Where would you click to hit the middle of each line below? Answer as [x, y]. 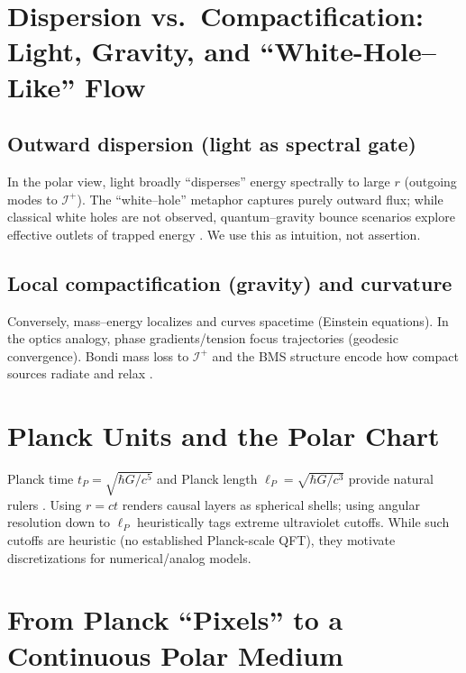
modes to [32, 199]
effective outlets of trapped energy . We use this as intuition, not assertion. [214, 234]
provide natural [391, 479]
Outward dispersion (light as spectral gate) [212, 144]
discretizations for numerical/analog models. [129, 557]
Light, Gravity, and [129, 51]
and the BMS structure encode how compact [335, 355]
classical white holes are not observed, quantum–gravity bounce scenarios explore [231, 217]
